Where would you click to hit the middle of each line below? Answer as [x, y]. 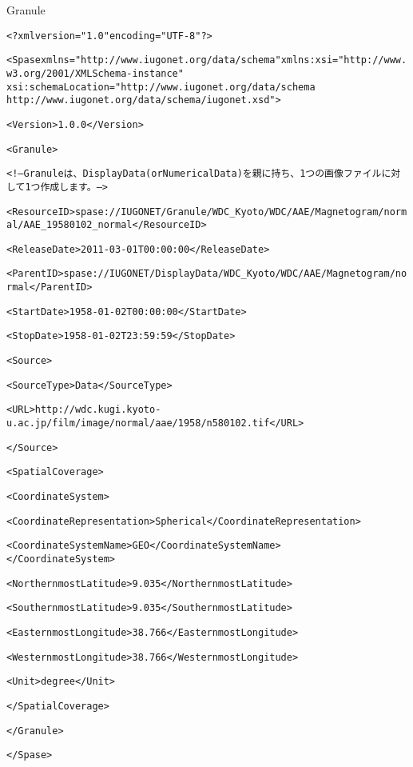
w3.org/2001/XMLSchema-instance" [95, 73]
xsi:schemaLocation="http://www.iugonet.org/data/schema [161, 87]
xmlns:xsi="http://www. [344, 60]
